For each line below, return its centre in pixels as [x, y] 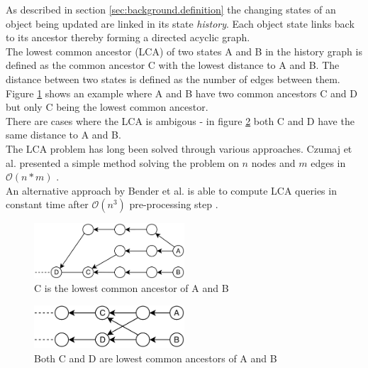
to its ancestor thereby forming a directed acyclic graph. [128, 37]
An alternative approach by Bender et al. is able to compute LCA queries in [171, 190]
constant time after [47, 204]
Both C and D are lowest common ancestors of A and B [156, 358]
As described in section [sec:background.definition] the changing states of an [171, 9]
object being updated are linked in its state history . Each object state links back [180, 23]
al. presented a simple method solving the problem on [122, 162]
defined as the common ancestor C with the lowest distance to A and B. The [173, 65]
